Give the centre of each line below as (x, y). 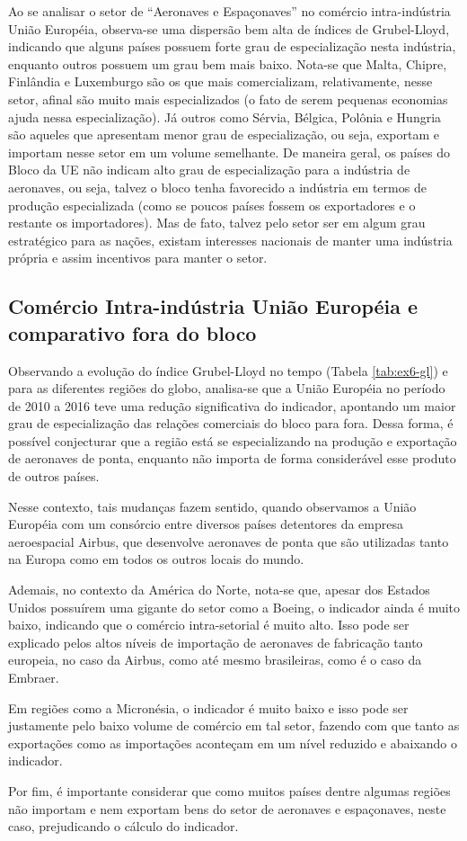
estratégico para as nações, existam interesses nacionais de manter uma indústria (230, 240)
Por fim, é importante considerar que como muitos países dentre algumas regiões (229, 790)
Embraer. (34, 677)
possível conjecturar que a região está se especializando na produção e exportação (233, 440)
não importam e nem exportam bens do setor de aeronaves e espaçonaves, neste (227, 808)
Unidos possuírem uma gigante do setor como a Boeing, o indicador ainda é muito (234, 607)
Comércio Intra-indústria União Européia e (213, 306)
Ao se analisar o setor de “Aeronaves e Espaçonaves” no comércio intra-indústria (229, 11)
